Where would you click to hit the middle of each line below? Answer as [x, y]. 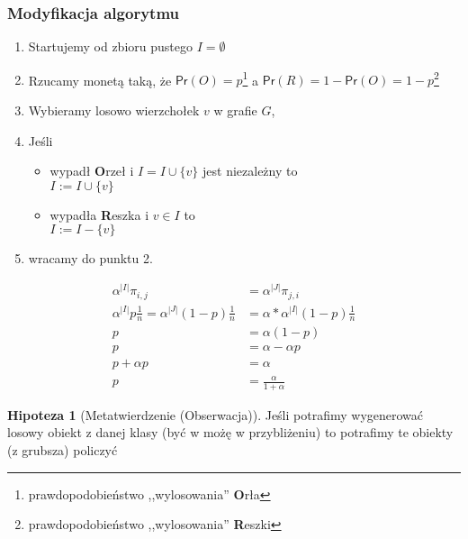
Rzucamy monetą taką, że [100, 80]
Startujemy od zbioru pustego [110, 46]
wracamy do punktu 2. [90, 258]
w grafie [235, 110]
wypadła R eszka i [99, 214]
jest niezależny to [250, 171]
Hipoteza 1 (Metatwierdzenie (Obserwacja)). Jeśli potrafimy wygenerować [216, 414]
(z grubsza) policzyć [63, 450]
